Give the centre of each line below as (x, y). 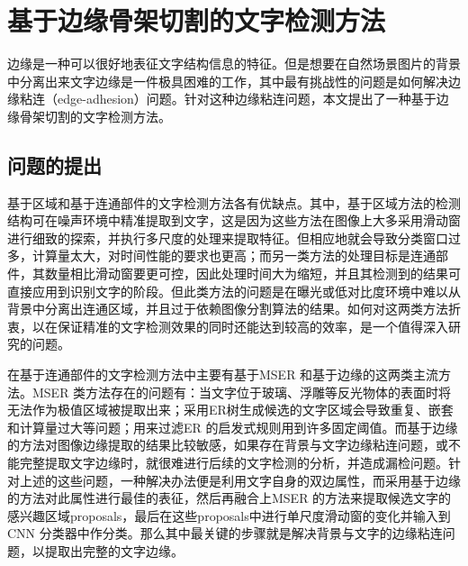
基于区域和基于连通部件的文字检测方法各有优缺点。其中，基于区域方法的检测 (234, 202)
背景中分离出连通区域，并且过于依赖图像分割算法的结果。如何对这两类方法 (228, 309)
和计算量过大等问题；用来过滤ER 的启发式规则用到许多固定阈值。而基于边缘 (233, 427)
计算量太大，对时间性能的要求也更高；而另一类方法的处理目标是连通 (234, 256)
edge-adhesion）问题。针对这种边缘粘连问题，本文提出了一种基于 (247, 99)
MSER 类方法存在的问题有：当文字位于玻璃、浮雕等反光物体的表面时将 (242, 392)
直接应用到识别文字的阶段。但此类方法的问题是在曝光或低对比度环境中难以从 (234, 291)
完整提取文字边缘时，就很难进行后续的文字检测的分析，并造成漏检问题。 (234, 463)
